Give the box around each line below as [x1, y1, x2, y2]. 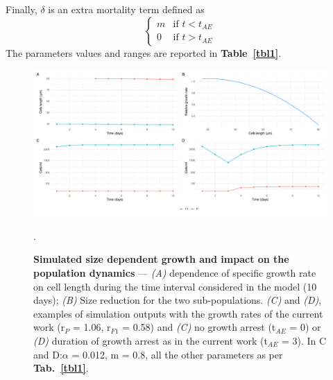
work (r [33, 320, 65, 334]
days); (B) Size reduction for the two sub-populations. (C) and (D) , [33, 293, 322, 307]
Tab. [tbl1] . [33, 361, 89, 375]
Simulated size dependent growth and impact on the [33, 252, 289, 266]
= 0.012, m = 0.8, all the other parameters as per [71, 347, 283, 361]
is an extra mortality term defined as [48, 2, 205, 16]
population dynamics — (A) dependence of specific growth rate [33, 265, 316, 279]
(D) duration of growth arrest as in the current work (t [33, 333, 268, 347]
